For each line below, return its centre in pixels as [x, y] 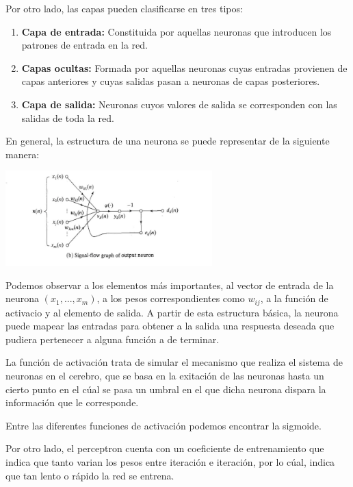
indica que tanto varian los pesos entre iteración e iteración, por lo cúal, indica [170, 461]
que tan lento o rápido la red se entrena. [90, 475]
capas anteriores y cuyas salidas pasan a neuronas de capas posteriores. [171, 81]
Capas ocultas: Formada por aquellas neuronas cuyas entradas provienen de [184, 67]
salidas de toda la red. [68, 117]
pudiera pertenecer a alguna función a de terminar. [113, 339]
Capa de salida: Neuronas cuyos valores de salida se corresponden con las [179, 104]
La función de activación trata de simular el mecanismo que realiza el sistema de [174, 362]
